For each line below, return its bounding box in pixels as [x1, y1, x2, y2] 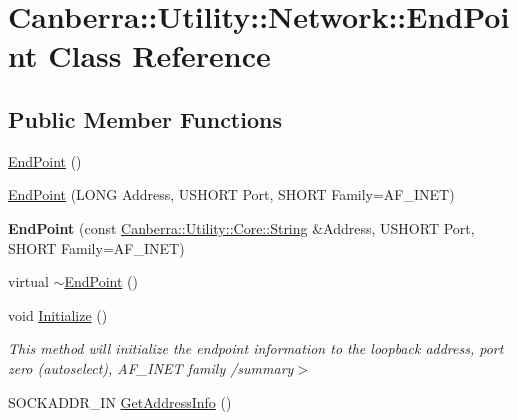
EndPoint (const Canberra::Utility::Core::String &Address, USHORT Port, [8, 217, 475, 238]
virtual [8, 271, 49, 292]
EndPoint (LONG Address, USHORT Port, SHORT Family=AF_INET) [8, 184, 455, 205]
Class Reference [48, 35, 271, 76]
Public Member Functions [8, 103, 282, 134]
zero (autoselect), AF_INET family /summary [8, 357, 294, 378]
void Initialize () [8, 304, 108, 325]
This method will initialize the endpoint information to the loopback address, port [8, 338, 504, 359]
